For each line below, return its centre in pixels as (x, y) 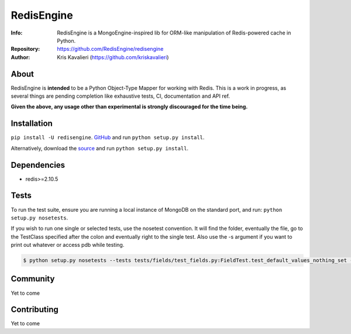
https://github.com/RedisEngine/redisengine (110, 49)
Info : (17, 33)
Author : (20, 57)
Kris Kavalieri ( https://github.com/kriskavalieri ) (113, 57)
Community (33, 279)
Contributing (35, 310)
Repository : (25, 49)
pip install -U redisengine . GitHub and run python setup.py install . (108, 137)
